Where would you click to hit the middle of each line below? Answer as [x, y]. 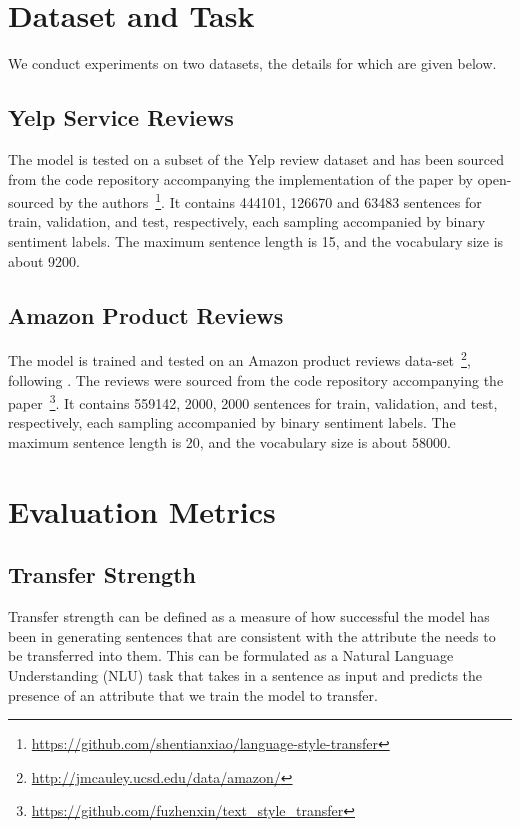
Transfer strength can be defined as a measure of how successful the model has [249, 616]
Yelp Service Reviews [121, 117]
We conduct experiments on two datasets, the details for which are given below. [252, 63]
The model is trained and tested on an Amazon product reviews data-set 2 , [239, 358]
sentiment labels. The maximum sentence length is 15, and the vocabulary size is [256, 240]
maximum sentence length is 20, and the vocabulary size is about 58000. [229, 442]
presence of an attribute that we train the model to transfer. [193, 694]
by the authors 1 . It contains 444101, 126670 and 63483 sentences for [270, 200]
